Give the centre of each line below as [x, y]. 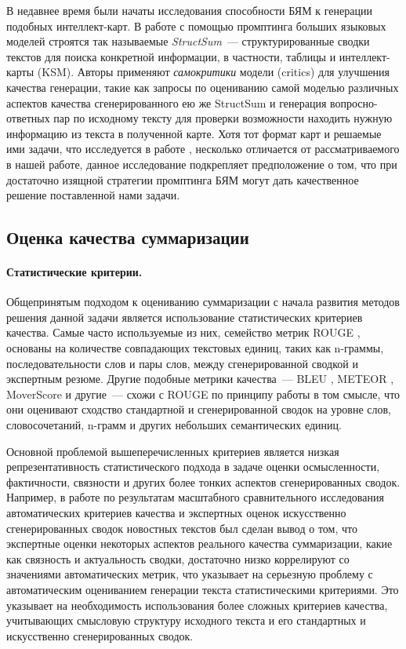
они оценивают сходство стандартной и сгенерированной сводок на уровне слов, [199, 409]
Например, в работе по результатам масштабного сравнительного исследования [195, 497]
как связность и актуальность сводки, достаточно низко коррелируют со [178, 558]
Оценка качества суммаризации [128, 237]
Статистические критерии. [74, 272]
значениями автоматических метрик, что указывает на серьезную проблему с [190, 574]
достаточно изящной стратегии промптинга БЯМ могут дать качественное [183, 179]
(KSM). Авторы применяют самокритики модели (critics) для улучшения [214, 72]
